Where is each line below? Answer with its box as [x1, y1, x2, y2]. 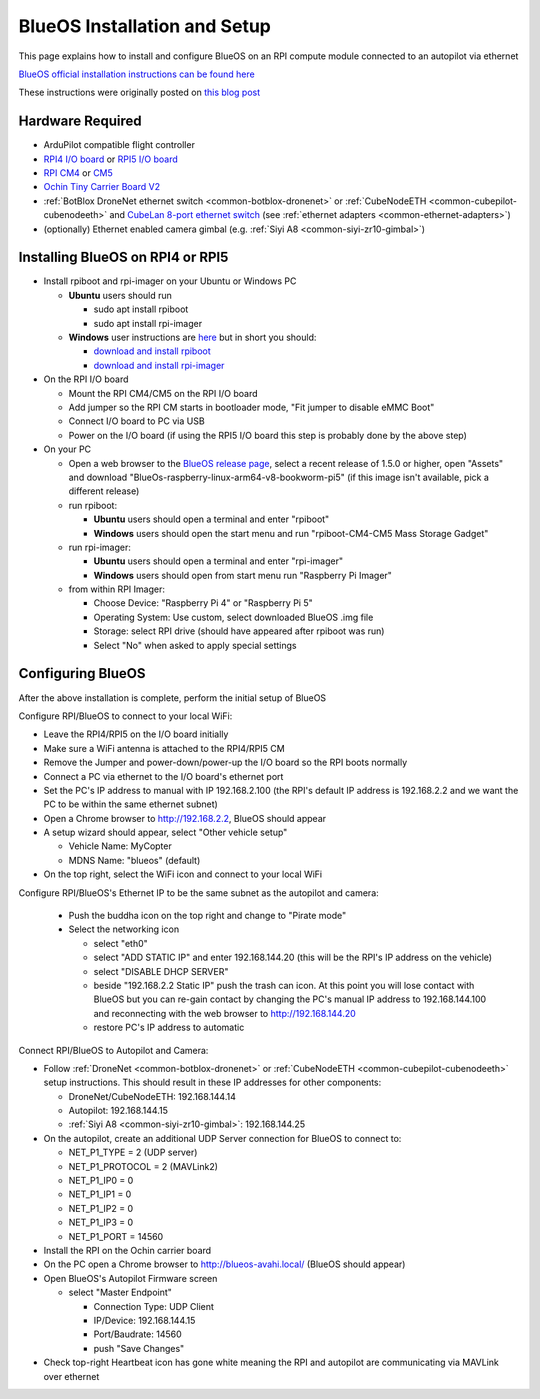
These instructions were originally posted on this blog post [18, 86, 261, 99]
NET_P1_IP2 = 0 [68, 1202, 134, 1214]
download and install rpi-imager [93, 359, 225, 371]
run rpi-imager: [68, 541, 132, 553]
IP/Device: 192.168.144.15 [93, 1314, 196, 1326]
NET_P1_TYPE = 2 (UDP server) [68, 1146, 198, 1159]
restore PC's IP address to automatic [93, 1021, 245, 1034]
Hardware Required [18, 113, 142, 130]
